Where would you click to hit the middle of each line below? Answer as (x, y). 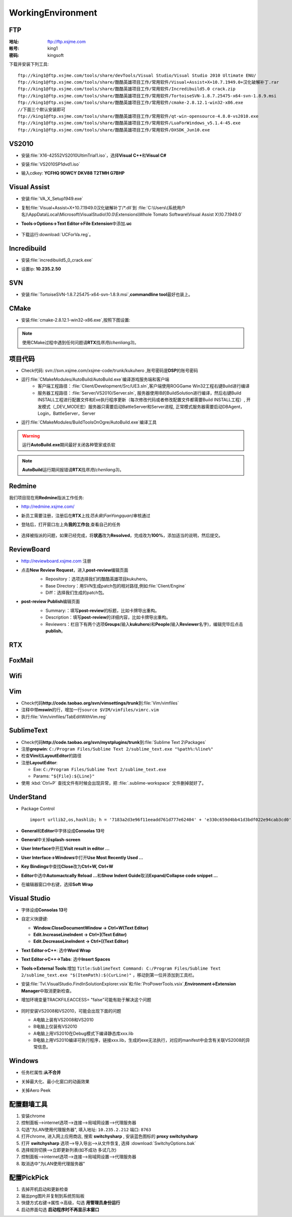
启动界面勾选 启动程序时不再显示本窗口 (60, 1209)
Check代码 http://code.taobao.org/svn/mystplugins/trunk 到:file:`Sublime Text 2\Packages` (114, 742)
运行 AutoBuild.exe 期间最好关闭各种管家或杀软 (69, 445)
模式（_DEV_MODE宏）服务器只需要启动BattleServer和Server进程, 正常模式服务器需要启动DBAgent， (143, 406)
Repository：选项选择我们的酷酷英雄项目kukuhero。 (98, 579)
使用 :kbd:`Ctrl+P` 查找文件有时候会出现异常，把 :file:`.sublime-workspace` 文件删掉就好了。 (114, 783)
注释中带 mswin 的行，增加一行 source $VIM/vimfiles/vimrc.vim (90, 710)
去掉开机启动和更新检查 (45, 1189)
